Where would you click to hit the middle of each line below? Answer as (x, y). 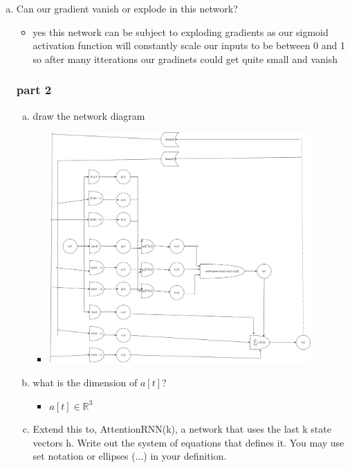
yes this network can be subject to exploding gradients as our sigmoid (181, 31)
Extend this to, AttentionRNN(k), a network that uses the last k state (182, 429)
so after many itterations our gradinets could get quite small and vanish (185, 58)
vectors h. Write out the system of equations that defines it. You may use (188, 442)
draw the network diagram (89, 115)
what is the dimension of (85, 382)
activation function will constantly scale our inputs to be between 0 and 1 (189, 45)
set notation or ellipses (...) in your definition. (130, 456)
